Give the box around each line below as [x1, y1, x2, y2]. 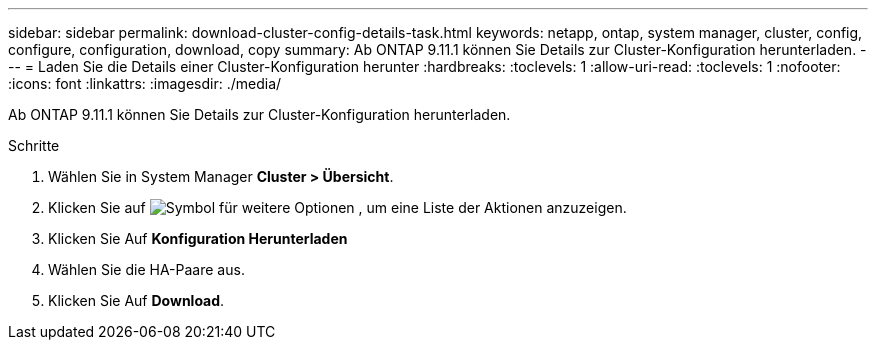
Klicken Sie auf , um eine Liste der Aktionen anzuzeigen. [48, 199, 627, 216]
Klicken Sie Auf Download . [48, 292, 225, 309]
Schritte [8, 137, 60, 154]
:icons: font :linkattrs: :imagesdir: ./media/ [8, 75, 282, 92]
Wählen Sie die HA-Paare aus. [48, 261, 245, 278]
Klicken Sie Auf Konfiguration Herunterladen [48, 230, 348, 247]
